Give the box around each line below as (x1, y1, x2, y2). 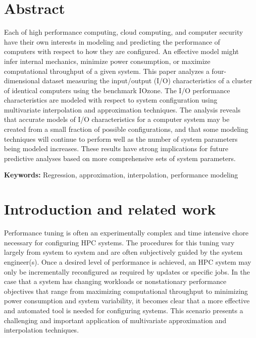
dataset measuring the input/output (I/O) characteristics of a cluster (42, 75, 253, 86)
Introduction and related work (4, 199, 216, 219)
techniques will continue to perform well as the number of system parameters (4, 133, 238, 144)
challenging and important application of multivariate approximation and (4, 315, 226, 325)
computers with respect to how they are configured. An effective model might (4, 46, 239, 56)
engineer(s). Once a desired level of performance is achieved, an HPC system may (4, 256, 252, 267)
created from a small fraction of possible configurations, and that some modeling (4, 124, 249, 134)
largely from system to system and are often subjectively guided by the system (4, 247, 243, 257)
